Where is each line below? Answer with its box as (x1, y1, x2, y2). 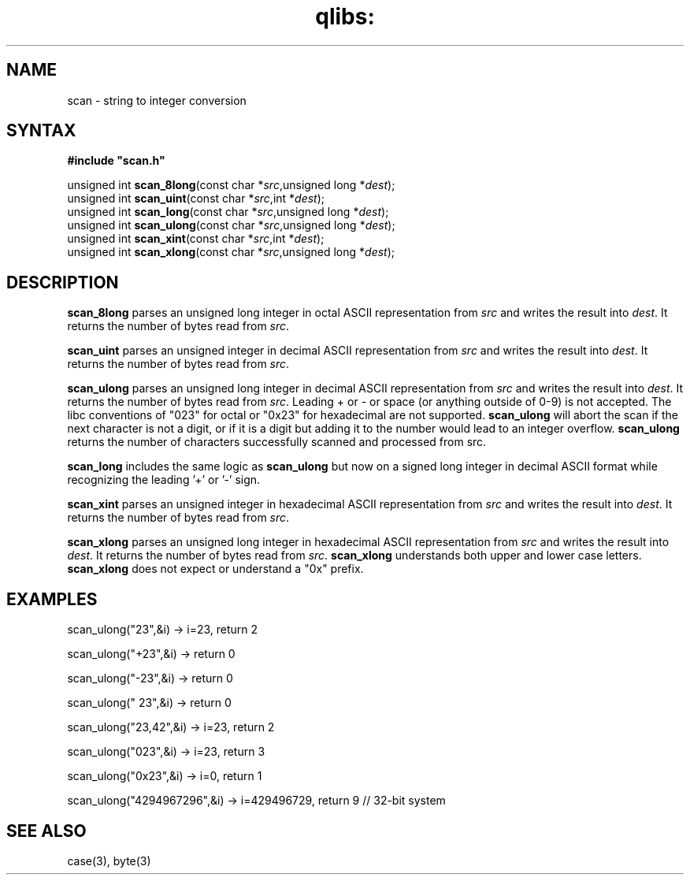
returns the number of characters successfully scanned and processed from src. (67, 435, 487, 449)
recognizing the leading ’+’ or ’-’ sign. (67, 473, 261, 487)
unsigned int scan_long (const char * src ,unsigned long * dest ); (67, 205, 389, 219)
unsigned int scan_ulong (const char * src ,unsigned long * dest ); (67, 218, 395, 232)
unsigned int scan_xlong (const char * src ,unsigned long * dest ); (67, 245, 395, 259)
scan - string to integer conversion (67, 93, 247, 107)
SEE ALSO (6, 820, 87, 841)
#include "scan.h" (67, 154, 165, 168)
